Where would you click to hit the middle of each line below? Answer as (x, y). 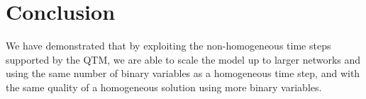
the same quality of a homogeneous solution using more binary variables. (164, 87)
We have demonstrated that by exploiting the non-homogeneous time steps (168, 46)
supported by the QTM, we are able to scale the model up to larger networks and (183, 59)
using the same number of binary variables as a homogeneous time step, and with (183, 73)
